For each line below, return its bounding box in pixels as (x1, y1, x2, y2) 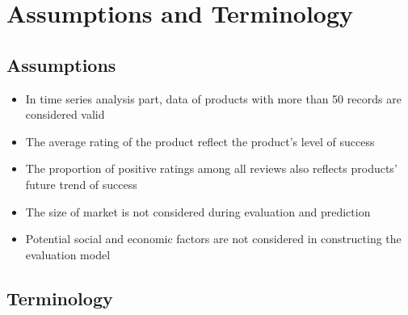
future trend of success (25, 175, 137, 192)
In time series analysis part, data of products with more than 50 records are (25, 90, 402, 107)
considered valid (25, 106, 105, 123)
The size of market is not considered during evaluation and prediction (25, 203, 371, 220)
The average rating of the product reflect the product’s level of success (25, 132, 375, 149)
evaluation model (25, 246, 111, 262)
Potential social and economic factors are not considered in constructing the (25, 230, 402, 247)
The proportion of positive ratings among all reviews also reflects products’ (25, 160, 397, 177)
